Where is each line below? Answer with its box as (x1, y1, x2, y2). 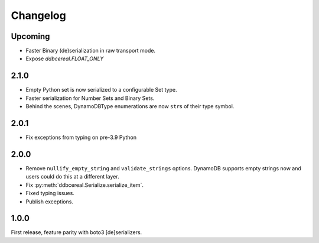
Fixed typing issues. (25, 190, 75, 197)
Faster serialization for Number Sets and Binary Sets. (25, 95, 155, 102)
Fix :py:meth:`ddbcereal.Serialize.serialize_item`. (25, 181, 144, 189)
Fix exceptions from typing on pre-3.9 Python (25, 134, 137, 141)
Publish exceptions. (25, 198, 74, 205)
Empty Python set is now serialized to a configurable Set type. (25, 86, 177, 93)
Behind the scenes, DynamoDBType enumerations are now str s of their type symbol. (25, 103, 235, 110)
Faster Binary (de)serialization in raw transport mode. (25, 47, 156, 54)
